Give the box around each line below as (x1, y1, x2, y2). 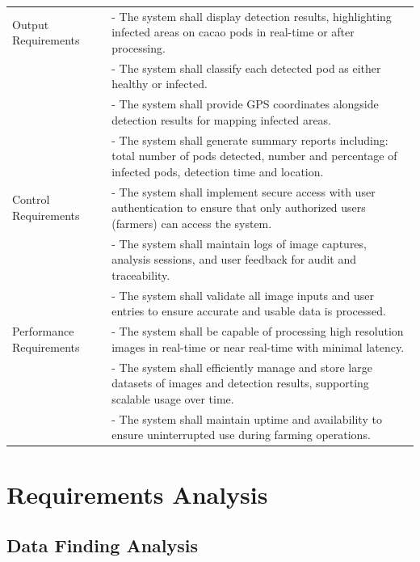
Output (12, 15, 49, 32)
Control (12, 191, 50, 208)
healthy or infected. (111, 75, 208, 92)
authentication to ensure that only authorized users (111, 199, 366, 216)
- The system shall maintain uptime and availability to (111, 410, 382, 427)
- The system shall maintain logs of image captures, (111, 235, 367, 251)
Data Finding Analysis (6, 533, 199, 558)
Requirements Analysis (6, 477, 268, 510)
